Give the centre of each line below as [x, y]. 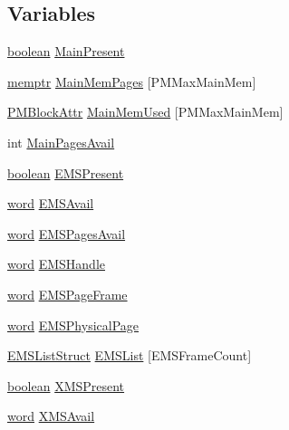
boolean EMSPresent [66, 172]
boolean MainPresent [66, 51]
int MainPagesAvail [61, 142]
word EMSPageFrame [67, 294]
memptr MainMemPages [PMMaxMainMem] [132, 81]
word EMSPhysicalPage [73, 325]
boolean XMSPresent [66, 385]
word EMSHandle [57, 264]
